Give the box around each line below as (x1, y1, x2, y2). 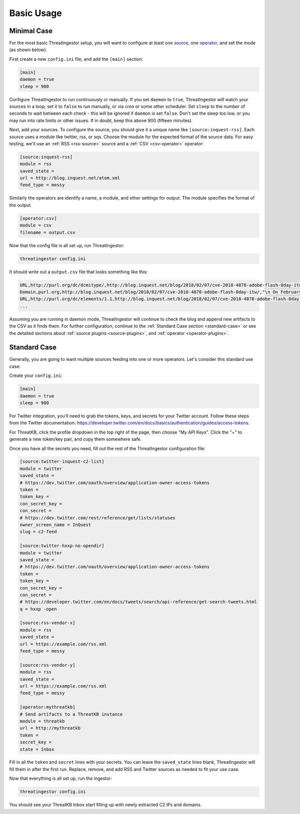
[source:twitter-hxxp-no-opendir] (19, 543, 104, 549)
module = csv (19, 223, 52, 228)
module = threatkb (19, 718, 65, 724)
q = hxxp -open (19, 606, 57, 612)
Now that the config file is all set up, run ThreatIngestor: (9, 242, 124, 248)
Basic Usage (9, 8, 62, 19)
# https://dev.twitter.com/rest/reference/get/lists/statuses (19, 515, 175, 521)
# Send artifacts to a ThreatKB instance (19, 711, 123, 717)
